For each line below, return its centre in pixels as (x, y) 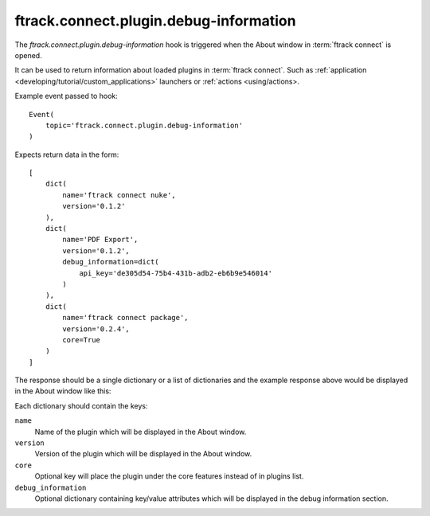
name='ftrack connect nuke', (119, 195)
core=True (82, 340)
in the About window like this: (63, 391)
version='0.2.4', (96, 329)
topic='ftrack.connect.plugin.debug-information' (144, 125)
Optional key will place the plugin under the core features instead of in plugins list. (169, 476)
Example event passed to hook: (66, 96)
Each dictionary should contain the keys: (81, 405)
